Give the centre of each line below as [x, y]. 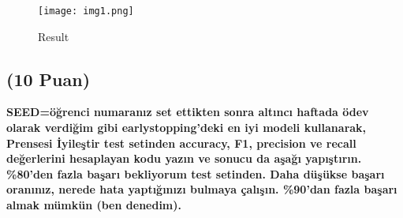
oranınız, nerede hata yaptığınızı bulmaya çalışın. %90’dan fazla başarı [202, 189]
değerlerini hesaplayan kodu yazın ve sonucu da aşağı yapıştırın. [184, 158]
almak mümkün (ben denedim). [94, 205]
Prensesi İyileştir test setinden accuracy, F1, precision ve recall [181, 143]
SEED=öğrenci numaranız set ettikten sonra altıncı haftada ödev [188, 112]
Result [54, 36]
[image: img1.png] [86, 11]
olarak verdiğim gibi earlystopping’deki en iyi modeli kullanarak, [187, 128]
